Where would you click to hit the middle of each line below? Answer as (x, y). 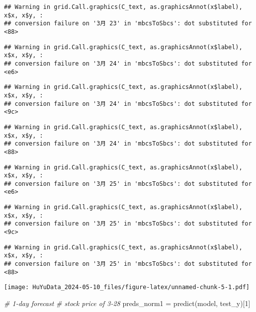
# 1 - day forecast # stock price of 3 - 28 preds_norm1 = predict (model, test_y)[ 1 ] (127, 303)
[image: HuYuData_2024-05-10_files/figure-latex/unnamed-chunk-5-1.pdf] (127, 287)
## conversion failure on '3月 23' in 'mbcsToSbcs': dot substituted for (128, 24)
